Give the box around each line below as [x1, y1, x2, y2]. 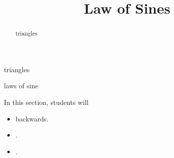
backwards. [15, 113, 49, 123]
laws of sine [4, 80, 39, 91]
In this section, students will [4, 97, 88, 107]
